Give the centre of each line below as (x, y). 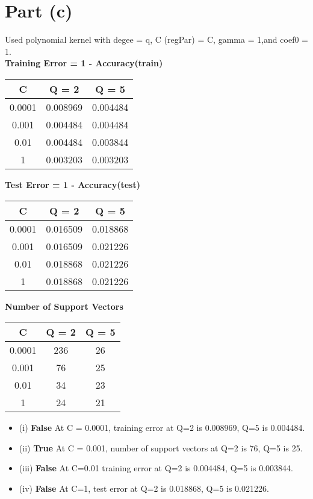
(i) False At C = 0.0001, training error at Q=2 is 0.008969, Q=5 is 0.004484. (162, 428)
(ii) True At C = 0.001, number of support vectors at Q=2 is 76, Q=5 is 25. (161, 447)
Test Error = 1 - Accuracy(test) (73, 184)
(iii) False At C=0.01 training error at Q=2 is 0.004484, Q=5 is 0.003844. (156, 468)
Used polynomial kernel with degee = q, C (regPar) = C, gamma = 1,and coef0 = (156, 39)
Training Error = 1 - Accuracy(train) (84, 63)
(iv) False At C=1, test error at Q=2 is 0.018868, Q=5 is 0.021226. (144, 488)
